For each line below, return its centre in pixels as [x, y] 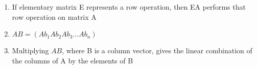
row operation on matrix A [54, 16]
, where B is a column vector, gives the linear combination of [157, 50]
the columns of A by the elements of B [73, 60]
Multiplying [30, 50]
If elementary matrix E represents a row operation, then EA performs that [129, 7]
